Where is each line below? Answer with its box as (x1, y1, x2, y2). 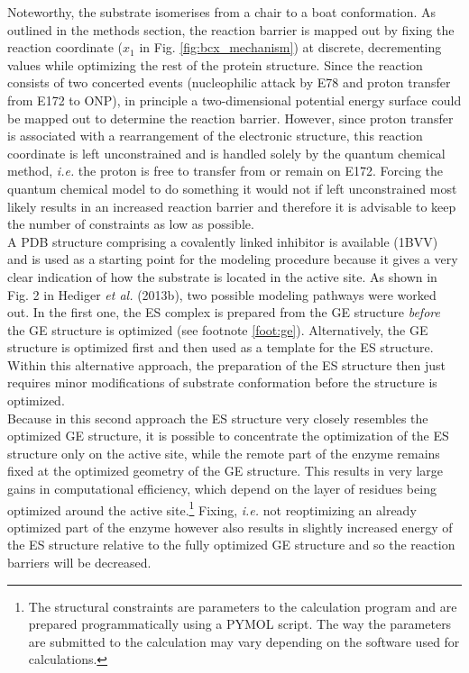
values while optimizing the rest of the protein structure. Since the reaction (7, 55, 423, 74)
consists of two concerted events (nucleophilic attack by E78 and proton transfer (7, 73, 451, 92)
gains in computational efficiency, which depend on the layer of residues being (7, 479, 437, 498)
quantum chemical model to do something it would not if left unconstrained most (7, 178, 457, 197)
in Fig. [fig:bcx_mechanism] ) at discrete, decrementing (139, 38, 442, 57)
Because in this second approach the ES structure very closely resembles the (7, 408, 428, 427)
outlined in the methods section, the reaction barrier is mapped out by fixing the (7, 20, 455, 39)
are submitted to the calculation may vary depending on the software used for (28, 632, 460, 650)
